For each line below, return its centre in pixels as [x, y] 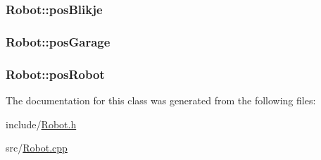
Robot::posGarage [58, 41]
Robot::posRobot [55, 74]
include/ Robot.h [41, 124]
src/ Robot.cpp [37, 148]
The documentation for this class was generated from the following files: [161, 100]
